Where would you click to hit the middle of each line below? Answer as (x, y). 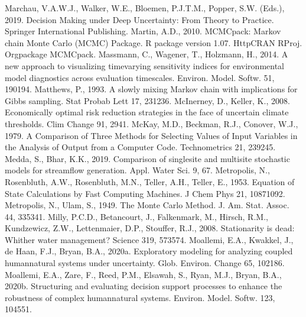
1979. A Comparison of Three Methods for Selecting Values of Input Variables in (151, 135)
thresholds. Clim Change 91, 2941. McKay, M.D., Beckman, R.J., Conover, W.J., (152, 123)
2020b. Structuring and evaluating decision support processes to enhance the (144, 286)
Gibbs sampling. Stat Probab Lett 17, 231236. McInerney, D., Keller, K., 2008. (147, 100)
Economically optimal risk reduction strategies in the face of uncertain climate (147, 112)
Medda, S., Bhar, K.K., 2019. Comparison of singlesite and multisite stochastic (147, 158)
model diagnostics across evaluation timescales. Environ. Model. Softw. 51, (140, 77)
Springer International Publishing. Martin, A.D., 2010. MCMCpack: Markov (143, 31)
